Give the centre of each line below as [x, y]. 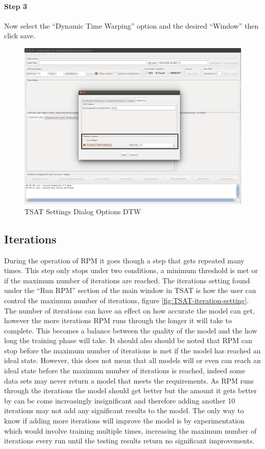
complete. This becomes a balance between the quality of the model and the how [131, 330]
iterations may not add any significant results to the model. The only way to [124, 410]
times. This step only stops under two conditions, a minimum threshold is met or [131, 270]
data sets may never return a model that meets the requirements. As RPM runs [129, 380]
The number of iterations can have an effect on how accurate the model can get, [129, 310]
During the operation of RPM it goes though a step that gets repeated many [124, 260]
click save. [20, 36]
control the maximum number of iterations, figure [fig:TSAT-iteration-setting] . [127, 300]
